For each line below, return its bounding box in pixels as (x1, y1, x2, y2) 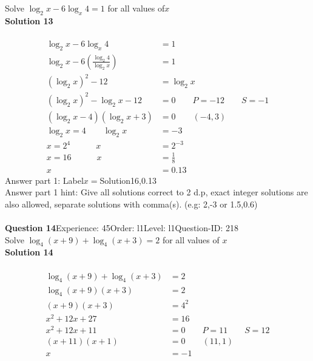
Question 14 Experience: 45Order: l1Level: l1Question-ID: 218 (5, 221, 238, 234)
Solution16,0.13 (99, 174, 156, 186)
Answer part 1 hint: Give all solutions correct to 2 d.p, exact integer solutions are (5, 186, 308, 198)
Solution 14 (5, 246, 53, 258)
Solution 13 (5, 14, 53, 27)
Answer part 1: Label (5, 174, 84, 186)
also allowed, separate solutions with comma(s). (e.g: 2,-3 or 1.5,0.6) (5, 197, 258, 210)
